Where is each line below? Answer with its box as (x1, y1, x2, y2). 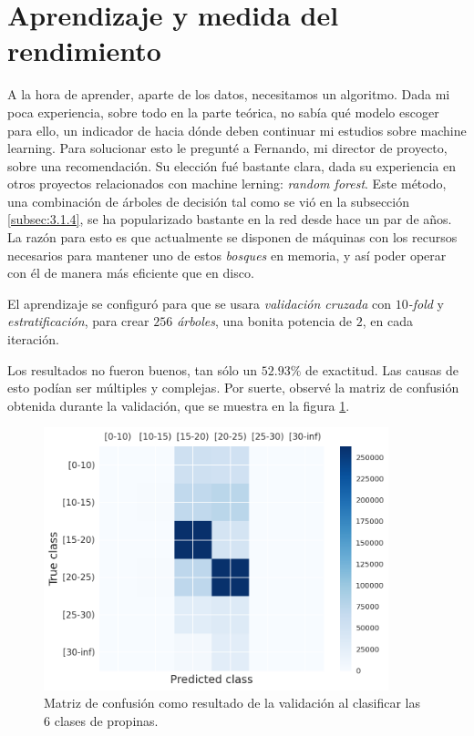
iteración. (7, 330, 59, 349)
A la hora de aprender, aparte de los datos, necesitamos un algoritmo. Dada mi (7, 85, 450, 104)
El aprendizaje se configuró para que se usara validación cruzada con (7, 293, 392, 312)
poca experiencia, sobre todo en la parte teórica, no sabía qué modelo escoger (7, 102, 439, 121)
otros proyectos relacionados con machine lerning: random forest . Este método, (7, 174, 447, 193)
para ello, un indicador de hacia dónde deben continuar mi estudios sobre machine (7, 120, 467, 139)
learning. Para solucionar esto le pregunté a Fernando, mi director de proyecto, (7, 138, 448, 158)
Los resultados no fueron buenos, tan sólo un (7, 360, 258, 379)
